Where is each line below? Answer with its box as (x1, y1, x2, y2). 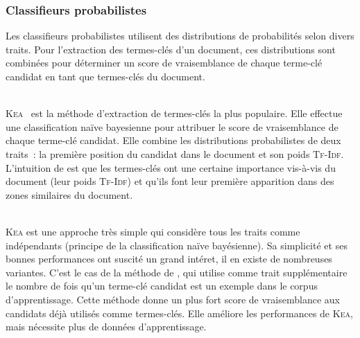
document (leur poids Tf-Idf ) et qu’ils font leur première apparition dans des (6, 174, 334, 188)
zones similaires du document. (6, 187, 133, 202)
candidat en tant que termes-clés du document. (6, 69, 205, 83)
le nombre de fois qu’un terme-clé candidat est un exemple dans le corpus (6, 278, 318, 293)
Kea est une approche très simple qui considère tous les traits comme (6, 224, 300, 238)
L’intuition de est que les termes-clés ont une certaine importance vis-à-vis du (6, 160, 336, 175)
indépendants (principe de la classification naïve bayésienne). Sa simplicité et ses (6, 238, 348, 252)
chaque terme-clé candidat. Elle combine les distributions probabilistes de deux (6, 133, 341, 148)
